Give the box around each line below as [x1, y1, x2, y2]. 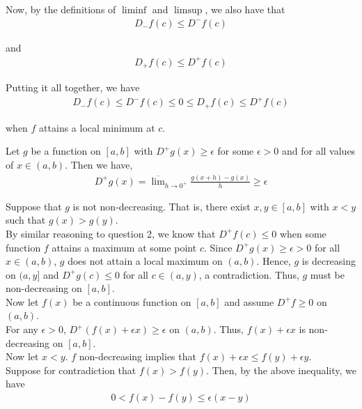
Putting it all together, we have [6, 80, 140, 95]
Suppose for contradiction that [6, 362, 136, 377]
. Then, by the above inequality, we [206, 362, 356, 377]
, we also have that [205, 2, 285, 16]
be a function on [31, 144, 101, 158]
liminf [121, 6, 147, 15]
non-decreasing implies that [79, 349, 196, 364]
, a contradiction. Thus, [198, 267, 299, 281]
